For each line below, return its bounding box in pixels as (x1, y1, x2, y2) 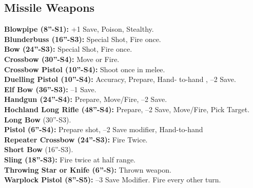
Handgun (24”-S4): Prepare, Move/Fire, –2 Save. (4, 94, 167, 105)
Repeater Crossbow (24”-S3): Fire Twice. (4, 134, 148, 144)
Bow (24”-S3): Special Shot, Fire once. (4, 44, 132, 54)
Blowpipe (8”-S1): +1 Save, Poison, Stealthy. (4, 24, 154, 34)
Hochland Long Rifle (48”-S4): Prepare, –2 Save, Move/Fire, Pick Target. (4, 103, 250, 114)
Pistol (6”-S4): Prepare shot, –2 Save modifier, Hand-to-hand (4, 124, 203, 135)
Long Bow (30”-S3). (4, 114, 71, 124)
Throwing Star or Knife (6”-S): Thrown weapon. (4, 164, 171, 175)
